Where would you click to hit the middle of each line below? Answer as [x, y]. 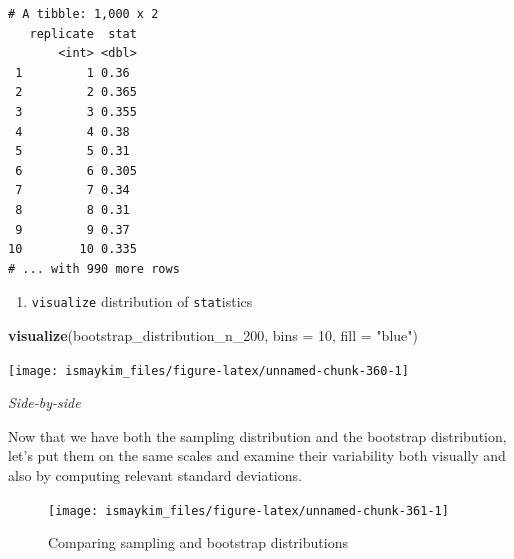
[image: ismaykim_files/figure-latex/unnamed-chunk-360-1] [208, 370]
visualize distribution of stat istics [142, 301]
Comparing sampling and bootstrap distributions [198, 542]
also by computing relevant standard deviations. [155, 475]
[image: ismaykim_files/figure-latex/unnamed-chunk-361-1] [248, 510]
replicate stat [83, 33]
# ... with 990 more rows [94, 268]
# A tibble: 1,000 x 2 [83, 14]
